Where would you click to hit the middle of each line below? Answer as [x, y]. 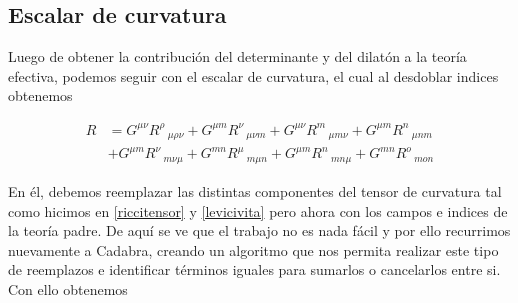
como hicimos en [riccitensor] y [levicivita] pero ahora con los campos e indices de [258, 210]
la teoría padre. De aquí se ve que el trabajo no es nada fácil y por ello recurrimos [259, 230]
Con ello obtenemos [68, 288]
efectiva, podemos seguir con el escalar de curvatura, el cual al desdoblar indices [253, 75]
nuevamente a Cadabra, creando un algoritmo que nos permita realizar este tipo [253, 249]
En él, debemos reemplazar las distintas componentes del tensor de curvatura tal [255, 190]
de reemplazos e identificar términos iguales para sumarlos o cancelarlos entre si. [254, 269]
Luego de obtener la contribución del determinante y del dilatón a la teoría [237, 56]
